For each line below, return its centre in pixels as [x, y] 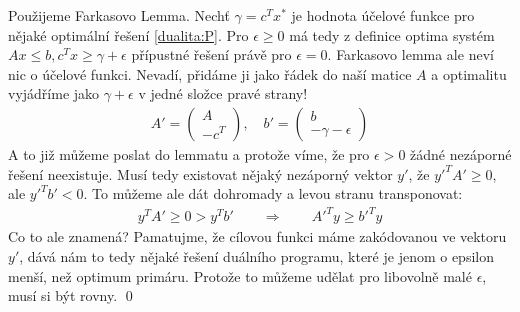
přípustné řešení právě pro [211, 54]
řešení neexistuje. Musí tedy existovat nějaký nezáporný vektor [200, 173]
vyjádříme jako [54, 93]
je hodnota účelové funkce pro [383, 15]
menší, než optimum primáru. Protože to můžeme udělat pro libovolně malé [240, 275]
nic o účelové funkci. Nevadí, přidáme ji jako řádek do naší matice [210, 73]
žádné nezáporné [461, 154]
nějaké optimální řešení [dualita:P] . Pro [128, 34]
